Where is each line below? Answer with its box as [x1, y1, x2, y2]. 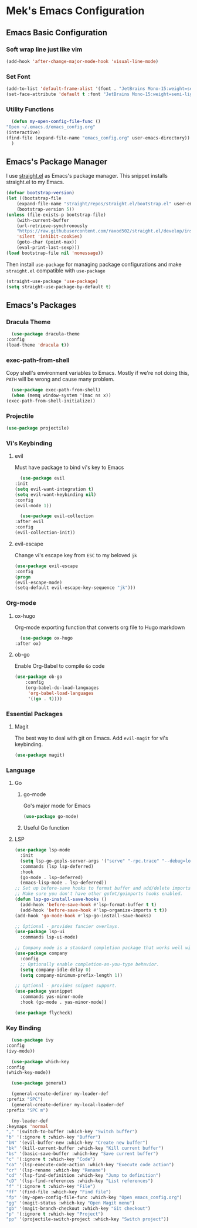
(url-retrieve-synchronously [16, 222, 88, 229]
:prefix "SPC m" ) [6, 1107, 49, 1113]
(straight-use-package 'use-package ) [6, 278, 98, 284]
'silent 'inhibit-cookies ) [16, 234, 83, 239]
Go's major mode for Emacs [23, 802, 91, 810]
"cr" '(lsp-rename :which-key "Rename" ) [6, 1167, 107, 1173]
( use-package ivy [11, 1037, 54, 1043]
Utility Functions [6, 105, 55, 113]
